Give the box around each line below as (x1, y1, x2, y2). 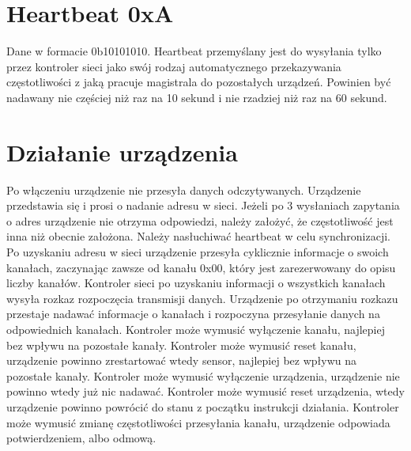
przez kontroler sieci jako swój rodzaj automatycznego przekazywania (6, 58, 341, 74)
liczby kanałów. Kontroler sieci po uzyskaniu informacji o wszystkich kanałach (6, 275, 386, 291)
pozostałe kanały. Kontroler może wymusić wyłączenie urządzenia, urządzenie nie (6, 367, 400, 384)
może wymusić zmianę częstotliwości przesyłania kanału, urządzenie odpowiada (6, 414, 390, 430)
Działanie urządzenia (6, 135, 238, 168)
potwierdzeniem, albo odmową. (6, 430, 156, 446)
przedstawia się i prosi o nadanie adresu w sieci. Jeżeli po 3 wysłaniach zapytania (6, 197, 400, 214)
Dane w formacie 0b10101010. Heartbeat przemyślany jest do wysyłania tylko (6, 43, 382, 59)
